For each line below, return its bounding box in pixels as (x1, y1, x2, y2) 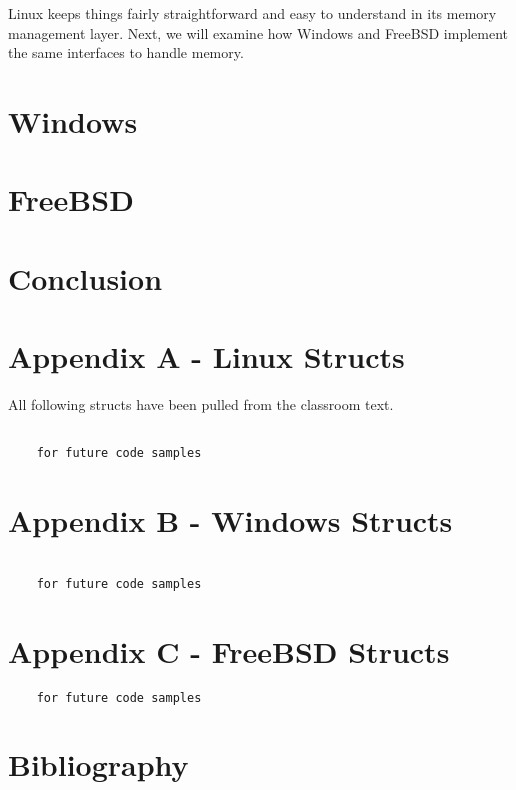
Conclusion (8, 257, 163, 298)
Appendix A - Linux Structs (8, 336, 405, 377)
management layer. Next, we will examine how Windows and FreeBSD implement (8, 22, 509, 43)
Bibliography (8, 744, 189, 785)
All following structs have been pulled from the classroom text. (8, 394, 394, 415)
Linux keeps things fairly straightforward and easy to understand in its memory (8, 3, 497, 23)
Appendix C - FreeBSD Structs (8, 630, 450, 671)
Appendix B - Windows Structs (8, 500, 453, 541)
